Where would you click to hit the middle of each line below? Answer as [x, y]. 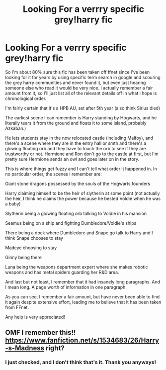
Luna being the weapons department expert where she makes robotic [77, 267]
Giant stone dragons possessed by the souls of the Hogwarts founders [78, 184]
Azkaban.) [16, 128]
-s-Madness [25, 348]
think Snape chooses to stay [34, 238]
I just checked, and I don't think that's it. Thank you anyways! [81, 363]
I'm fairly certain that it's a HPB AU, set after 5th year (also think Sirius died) [83, 108]
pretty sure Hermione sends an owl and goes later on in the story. [72, 159]
